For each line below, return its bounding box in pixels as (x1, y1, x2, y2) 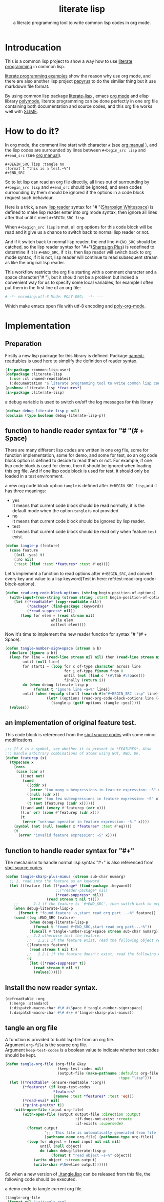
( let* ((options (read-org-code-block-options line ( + (46, 696, 161, 701)
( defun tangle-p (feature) (5, 543, 60, 549)
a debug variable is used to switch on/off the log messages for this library (5, 399, 154, 405)
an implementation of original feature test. (5, 719, 137, 727)
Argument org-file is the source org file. (5, 1042, 87, 1048)
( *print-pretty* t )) (22, 1103, 64, 1108)
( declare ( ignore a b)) (9, 651, 58, 655)
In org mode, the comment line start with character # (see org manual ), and (5, 142, 157, 148)
